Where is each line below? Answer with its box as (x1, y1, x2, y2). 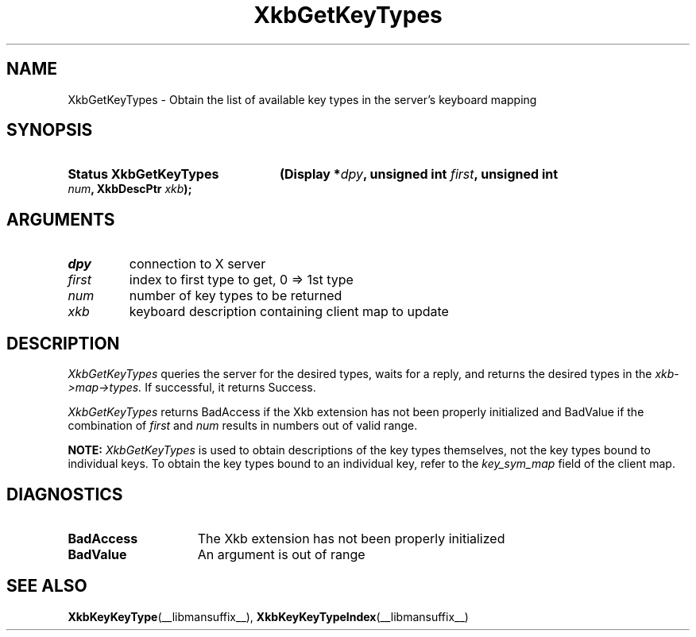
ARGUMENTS (6, 209, 115, 230)
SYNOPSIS (6, 120, 93, 141)
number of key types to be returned (129, 288, 342, 304)
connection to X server (129, 256, 266, 272)
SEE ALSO (6, 576, 87, 596)
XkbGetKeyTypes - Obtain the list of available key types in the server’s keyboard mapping (68, 92, 537, 106)
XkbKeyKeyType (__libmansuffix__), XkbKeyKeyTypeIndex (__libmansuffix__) (68, 609, 469, 623)
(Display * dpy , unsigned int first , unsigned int (279, 166, 559, 183)
